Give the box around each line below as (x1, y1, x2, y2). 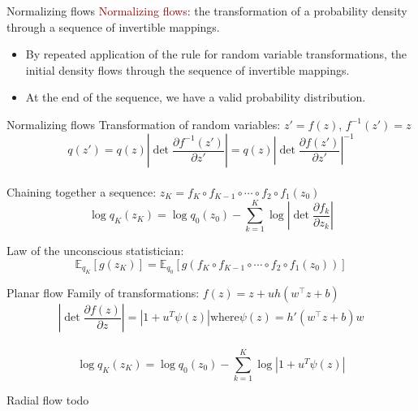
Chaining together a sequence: (6, 183, 157, 200)
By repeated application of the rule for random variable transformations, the (25, 45, 407, 63)
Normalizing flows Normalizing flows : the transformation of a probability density (6, 2, 407, 19)
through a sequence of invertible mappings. (6, 18, 220, 35)
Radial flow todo (6, 392, 89, 409)
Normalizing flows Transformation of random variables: (6, 115, 281, 132)
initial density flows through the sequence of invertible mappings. (25, 61, 350, 78)
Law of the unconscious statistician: (6, 242, 184, 259)
